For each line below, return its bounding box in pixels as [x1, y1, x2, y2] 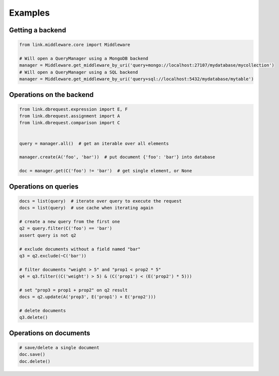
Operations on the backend [9, 91, 94, 99]
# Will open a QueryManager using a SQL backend [19, 69, 138, 75]
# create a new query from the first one [19, 218, 120, 224]
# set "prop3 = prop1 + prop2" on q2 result [19, 287, 128, 293]
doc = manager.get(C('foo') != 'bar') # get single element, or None [19, 168, 193, 174]
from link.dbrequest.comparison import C [19, 120, 120, 126]
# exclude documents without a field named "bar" [19, 246, 141, 252]
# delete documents [19, 308, 66, 313]
